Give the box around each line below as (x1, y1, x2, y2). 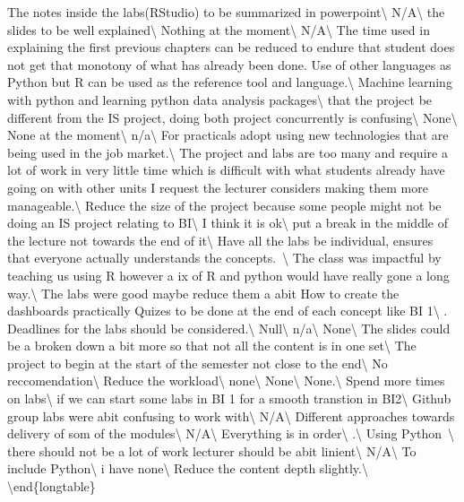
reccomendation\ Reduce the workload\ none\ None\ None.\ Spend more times (7, 371, 445, 390)
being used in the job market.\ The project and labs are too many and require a (7, 143, 448, 161)
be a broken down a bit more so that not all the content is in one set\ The (7, 336, 417, 355)
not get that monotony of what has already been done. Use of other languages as (7, 55, 451, 74)
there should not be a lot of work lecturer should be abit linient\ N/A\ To (7, 441, 417, 460)
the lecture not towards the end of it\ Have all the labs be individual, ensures (7, 230, 434, 249)
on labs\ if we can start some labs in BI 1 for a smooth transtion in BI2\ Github (7, 389, 451, 408)
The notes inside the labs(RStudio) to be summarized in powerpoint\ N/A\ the (7, 3, 445, 21)
